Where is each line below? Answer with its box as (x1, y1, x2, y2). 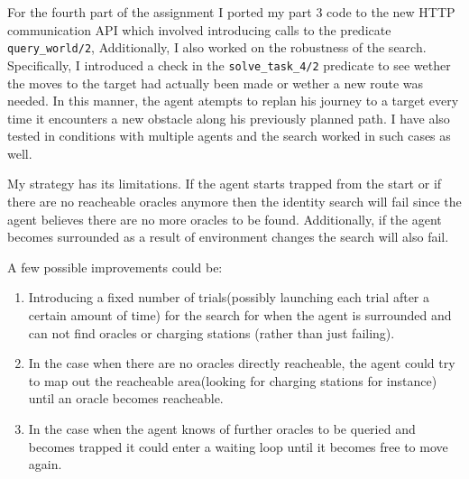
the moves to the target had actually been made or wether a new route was (7, 73, 424, 92)
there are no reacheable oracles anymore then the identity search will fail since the (7, 192, 462, 211)
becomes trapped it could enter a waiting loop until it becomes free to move (28, 437, 448, 456)
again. (28, 455, 62, 474)
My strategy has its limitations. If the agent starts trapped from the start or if (7, 174, 442, 193)
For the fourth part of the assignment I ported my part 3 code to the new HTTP (7, 3, 455, 21)
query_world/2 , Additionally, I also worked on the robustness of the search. (7, 38, 427, 57)
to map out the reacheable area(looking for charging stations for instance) (28, 371, 437, 390)
